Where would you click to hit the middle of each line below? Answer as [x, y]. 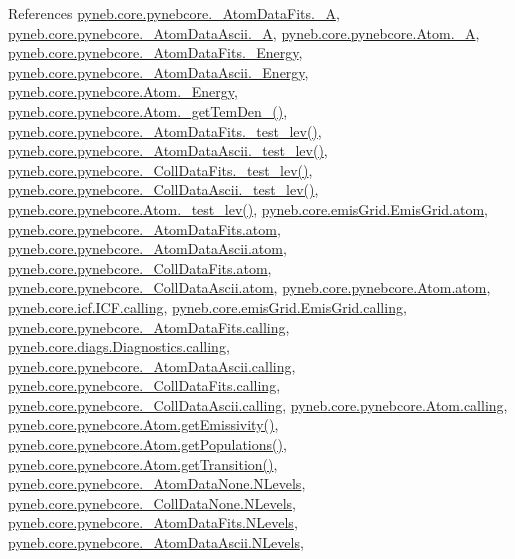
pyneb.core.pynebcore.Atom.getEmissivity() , [143, 424]
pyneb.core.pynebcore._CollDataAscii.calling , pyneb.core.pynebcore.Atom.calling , [258, 404]
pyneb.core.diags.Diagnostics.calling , [119, 346]
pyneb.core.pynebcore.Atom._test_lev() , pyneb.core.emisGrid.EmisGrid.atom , [248, 208]
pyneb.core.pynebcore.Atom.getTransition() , [143, 463]
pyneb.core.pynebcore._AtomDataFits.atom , [144, 228]
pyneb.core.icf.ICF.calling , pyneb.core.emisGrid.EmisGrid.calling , [207, 306]
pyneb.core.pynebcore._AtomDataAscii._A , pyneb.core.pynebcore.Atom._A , [244, 32]
